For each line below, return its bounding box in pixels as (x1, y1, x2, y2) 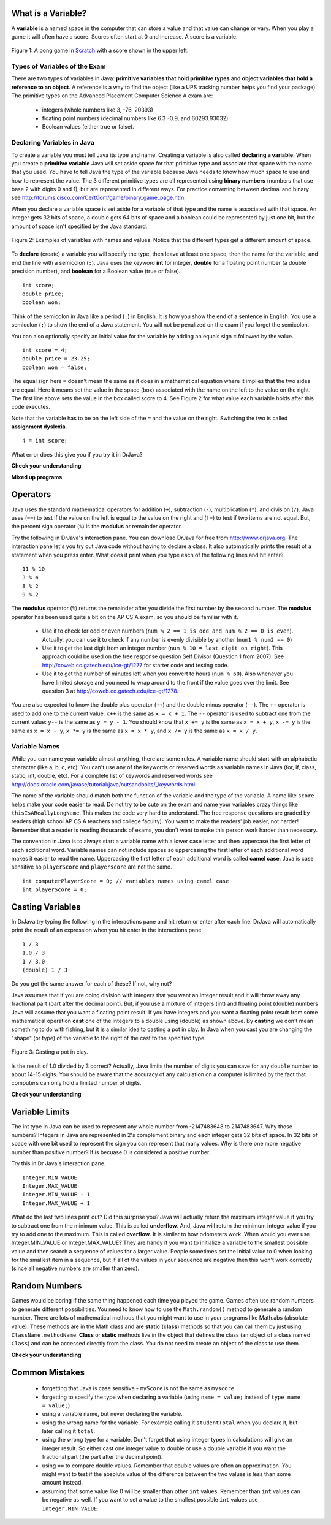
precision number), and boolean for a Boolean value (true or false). (11, 267, 181, 275)
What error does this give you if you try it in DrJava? (11, 451, 143, 458)
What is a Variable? (11, 8, 87, 18)
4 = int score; (22, 437, 68, 444)
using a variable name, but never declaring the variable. (42, 1410, 183, 1418)
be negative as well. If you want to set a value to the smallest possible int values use (42, 1496, 258, 1504)
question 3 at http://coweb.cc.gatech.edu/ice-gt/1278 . (42, 687, 179, 694)
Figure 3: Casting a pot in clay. (11, 1048, 88, 1055)
